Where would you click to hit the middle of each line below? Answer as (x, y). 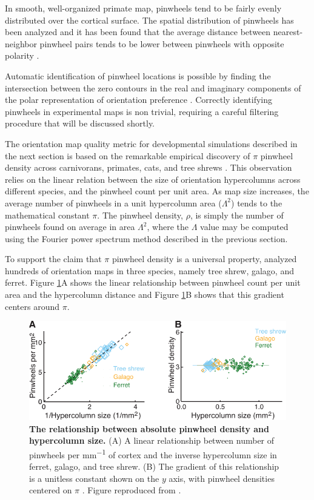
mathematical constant (47, 215)
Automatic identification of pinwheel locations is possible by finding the (138, 75)
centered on (51, 490)
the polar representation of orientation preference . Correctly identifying (139, 100)
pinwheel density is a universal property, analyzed (204, 259)
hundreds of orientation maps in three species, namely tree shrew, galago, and (149, 270)
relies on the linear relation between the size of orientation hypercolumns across (153, 179)
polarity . (22, 55)
